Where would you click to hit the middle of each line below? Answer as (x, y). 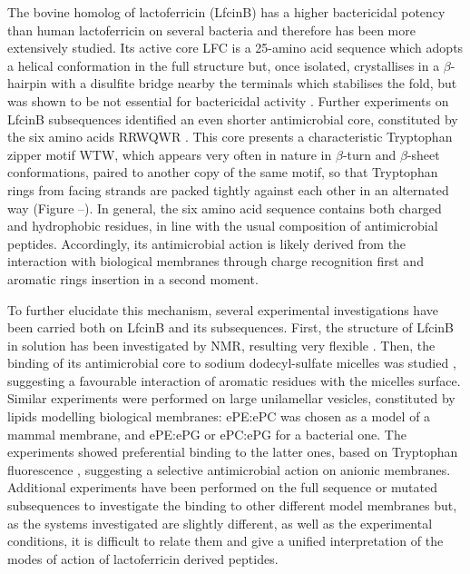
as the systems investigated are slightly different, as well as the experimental (220, 523)
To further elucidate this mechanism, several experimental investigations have (223, 309)
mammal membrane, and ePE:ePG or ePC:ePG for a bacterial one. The (207, 434)
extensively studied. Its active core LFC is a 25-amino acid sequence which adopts (235, 48)
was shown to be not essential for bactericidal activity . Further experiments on (228, 100)
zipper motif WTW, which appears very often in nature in (170, 154)
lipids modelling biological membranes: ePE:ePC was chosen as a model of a (219, 416)
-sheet (423, 154)
